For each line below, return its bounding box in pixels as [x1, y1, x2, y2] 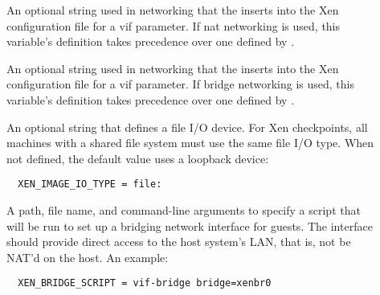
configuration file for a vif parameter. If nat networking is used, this [6, 17, 341, 34]
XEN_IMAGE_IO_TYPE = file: [18, 178, 162, 191]
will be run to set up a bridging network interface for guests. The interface [6, 217, 373, 234]
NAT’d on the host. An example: [6, 248, 169, 265]
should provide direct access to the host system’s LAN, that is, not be [6, 233, 351, 250]
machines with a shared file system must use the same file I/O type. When [6, 134, 374, 151]
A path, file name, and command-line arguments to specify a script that [6, 202, 361, 218]
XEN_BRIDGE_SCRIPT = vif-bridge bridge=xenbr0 [18, 277, 272, 289]
